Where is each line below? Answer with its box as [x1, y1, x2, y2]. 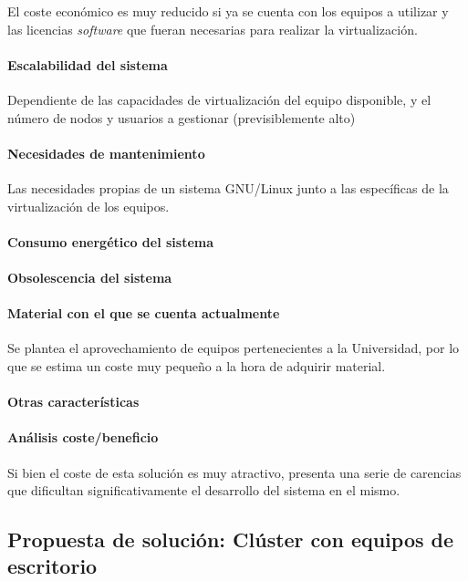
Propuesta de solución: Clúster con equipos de [7, 525, 454, 554]
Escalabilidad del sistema [7, 55, 168, 74]
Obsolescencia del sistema [7, 267, 172, 286]
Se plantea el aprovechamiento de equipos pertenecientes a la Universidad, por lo [7, 338, 460, 358]
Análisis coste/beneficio [7, 428, 159, 447]
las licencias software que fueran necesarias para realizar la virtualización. [7, 19, 418, 38]
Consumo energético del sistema [7, 232, 214, 251]
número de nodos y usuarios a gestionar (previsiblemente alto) [7, 108, 356, 127]
